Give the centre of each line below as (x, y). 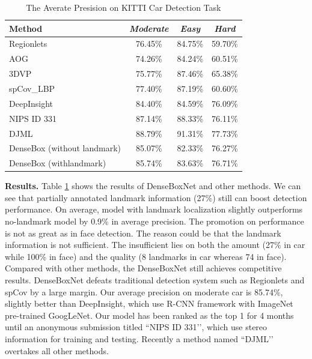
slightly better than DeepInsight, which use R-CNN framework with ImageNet (149, 303)
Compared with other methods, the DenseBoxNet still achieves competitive (143, 268)
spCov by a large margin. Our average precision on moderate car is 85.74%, (144, 291)
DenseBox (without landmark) (65, 148)
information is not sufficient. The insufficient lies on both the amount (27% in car (155, 245)
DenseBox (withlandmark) (58, 163)
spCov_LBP (32, 88)
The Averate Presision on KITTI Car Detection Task (124, 7)
